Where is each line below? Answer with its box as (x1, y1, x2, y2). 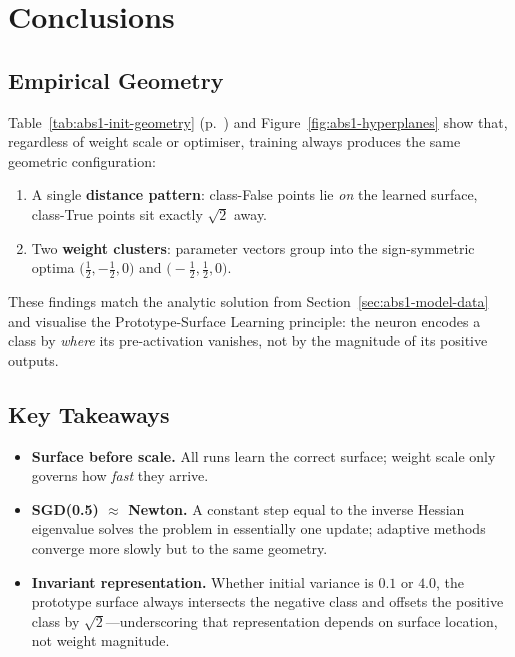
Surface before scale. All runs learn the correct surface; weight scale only (31, 445, 496, 466)
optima (31, 257, 75, 278)
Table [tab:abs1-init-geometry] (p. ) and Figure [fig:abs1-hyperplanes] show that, (8, 111, 508, 132)
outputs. (8, 349, 59, 370)
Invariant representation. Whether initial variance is (31, 571, 374, 592)
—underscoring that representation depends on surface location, (105, 610, 498, 631)
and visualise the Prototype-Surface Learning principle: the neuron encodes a (8, 310, 481, 331)
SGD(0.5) (31, 498, 99, 519)
